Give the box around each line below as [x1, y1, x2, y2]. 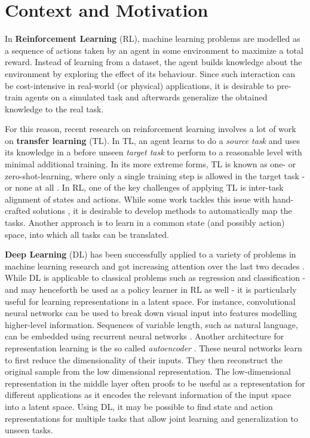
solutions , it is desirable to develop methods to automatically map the [33, 204, 292, 217]
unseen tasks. [5, 424, 53, 436]
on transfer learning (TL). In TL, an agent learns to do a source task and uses [5, 134, 300, 146]
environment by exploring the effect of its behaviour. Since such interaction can [5, 67, 296, 79]
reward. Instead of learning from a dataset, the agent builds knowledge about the [5, 56, 302, 68]
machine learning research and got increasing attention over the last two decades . [5, 259, 305, 272]
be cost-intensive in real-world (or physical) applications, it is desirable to [5, 79, 274, 91]
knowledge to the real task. [5, 102, 104, 115]
